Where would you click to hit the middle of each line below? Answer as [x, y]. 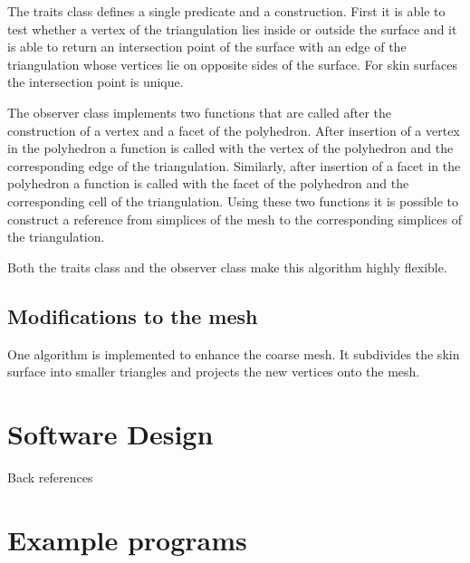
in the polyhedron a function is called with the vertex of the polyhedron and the [230, 148]
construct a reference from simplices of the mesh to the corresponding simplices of [235, 219]
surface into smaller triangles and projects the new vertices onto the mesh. [214, 372]
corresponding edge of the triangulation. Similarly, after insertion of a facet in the [234, 165]
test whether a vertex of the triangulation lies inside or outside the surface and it [232, 29]
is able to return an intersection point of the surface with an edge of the [207, 47]
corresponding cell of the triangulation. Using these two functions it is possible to [233, 200]
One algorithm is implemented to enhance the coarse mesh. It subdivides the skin [234, 353]
